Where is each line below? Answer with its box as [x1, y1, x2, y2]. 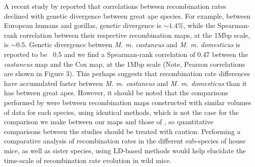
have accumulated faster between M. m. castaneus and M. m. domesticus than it [4, 78, 247, 88]
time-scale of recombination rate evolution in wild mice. [4, 155, 171, 165]
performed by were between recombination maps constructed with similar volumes [4, 97, 252, 107]
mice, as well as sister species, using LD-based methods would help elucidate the [4, 145, 246, 155]
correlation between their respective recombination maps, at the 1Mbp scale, [20, 29, 250, 40]
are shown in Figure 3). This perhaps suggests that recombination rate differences [4, 68, 250, 79]
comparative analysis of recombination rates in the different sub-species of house [4, 136, 246, 146]
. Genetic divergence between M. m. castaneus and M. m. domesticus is [25, 39, 241, 50]
